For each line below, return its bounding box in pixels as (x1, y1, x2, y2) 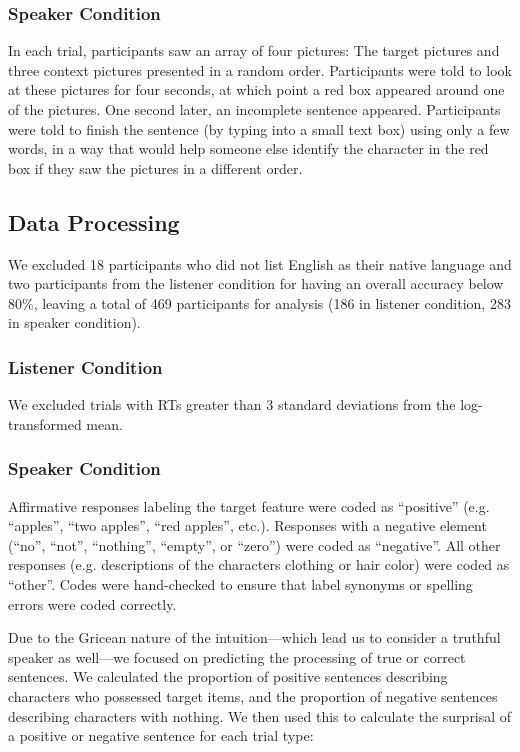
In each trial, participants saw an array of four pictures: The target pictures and (8, 40, 500, 61)
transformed (8, 413, 82, 434)
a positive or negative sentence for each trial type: (8, 725, 314, 746)
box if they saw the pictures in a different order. (8, 157, 303, 178)
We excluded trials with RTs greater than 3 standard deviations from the (8, 394, 456, 415)
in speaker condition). (8, 312, 141, 333)
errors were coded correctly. (8, 593, 177, 614)
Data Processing (8, 206, 180, 237)
